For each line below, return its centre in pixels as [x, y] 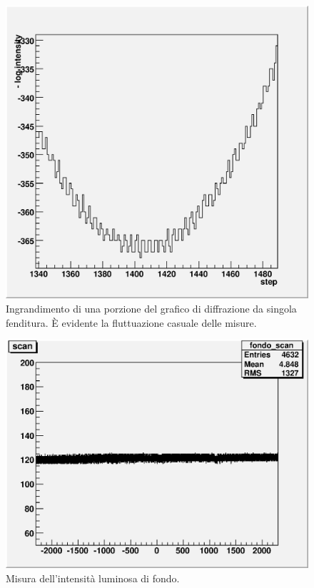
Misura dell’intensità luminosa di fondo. [93, 578]
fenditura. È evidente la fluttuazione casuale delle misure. [131, 322]
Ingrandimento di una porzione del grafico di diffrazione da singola [151, 308]
